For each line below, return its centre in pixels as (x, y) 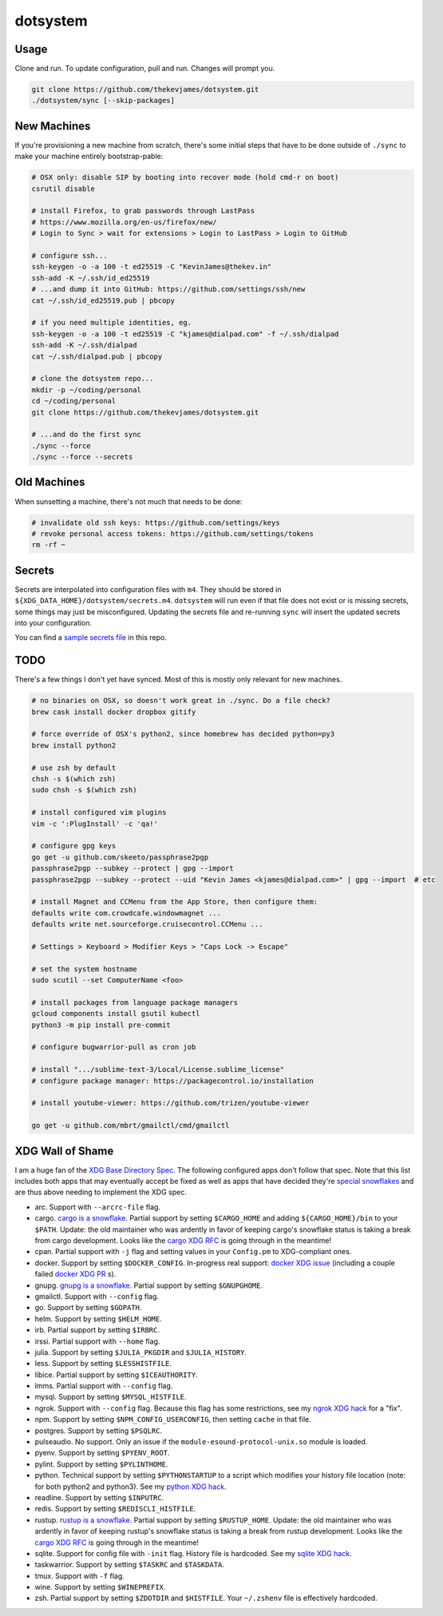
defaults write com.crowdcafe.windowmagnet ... (126, 913)
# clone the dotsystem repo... (93, 379)
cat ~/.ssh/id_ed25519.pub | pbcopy (103, 300)
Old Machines (50, 482)
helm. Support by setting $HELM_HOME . (99, 1319)
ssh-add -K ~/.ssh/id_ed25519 (91, 278)
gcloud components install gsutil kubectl (116, 1014)
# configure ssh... (69, 256)
